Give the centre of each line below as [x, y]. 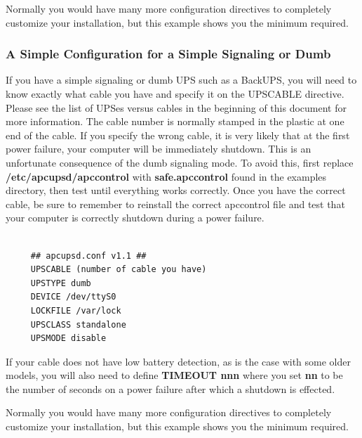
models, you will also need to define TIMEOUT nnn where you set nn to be [174, 375]
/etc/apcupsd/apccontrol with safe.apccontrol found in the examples [166, 176]
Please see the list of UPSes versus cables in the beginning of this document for [176, 107]
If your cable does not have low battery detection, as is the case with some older [178, 361]
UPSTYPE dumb [61, 283]
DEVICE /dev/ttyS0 [73, 297]
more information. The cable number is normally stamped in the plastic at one [175, 121]
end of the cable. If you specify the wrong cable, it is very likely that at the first [178, 135]
